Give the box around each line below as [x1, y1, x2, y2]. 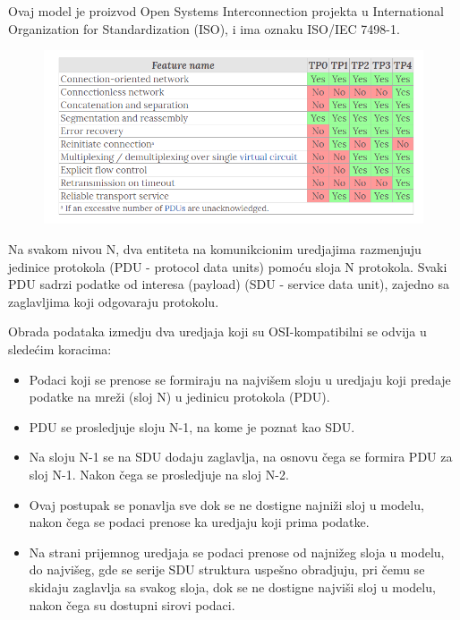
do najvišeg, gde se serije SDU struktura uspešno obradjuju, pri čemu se [29, 560, 425, 579]
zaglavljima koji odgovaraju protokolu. [8, 292, 219, 310]
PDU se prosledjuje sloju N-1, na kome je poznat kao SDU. [29, 417, 355, 436]
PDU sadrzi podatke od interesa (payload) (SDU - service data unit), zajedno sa [8, 275, 449, 293]
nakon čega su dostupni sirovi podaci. [29, 595, 235, 614]
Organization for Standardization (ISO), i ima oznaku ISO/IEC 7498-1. [8, 19, 400, 38]
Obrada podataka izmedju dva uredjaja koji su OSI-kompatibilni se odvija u [8, 322, 427, 341]
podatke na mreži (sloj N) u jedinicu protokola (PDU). [29, 387, 330, 406]
